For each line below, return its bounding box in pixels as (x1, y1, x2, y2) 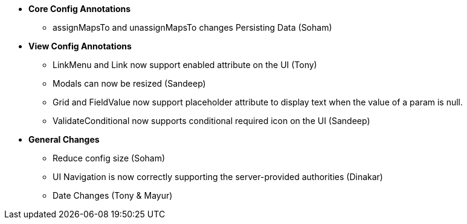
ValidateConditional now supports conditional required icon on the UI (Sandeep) (53, 116, 370, 126)
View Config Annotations (28, 41, 132, 51)
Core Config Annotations (28, 4, 131, 14)
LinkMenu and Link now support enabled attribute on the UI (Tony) (53, 60, 317, 70)
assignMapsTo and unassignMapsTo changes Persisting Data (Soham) (53, 22, 332, 33)
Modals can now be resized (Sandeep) (53, 78, 206, 89)
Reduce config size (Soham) (53, 153, 166, 163)
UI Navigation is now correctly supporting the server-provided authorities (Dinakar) (53, 172, 383, 182)
